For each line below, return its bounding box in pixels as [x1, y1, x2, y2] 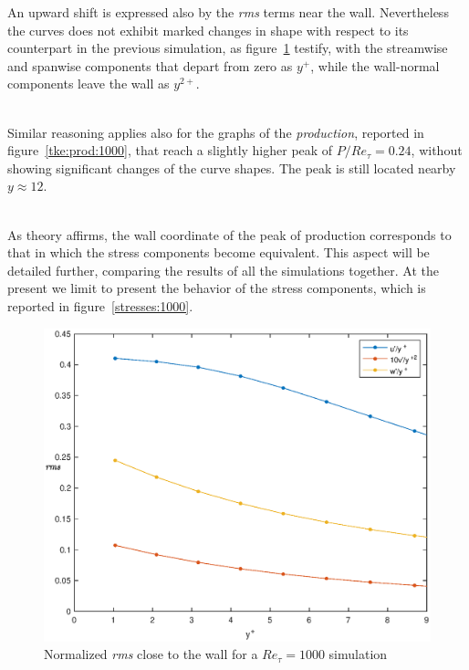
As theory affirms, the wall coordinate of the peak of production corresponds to [7, 225, 452, 244]
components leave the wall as [7, 74, 170, 93]
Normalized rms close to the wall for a [44, 644, 258, 664]
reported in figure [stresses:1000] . [7, 296, 193, 315]
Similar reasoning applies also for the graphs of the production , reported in [7, 122, 424, 141]
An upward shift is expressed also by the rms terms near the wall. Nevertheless [7, 3, 449, 21]
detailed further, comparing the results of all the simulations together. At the [7, 260, 440, 279]
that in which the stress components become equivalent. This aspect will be [7, 243, 430, 262]
